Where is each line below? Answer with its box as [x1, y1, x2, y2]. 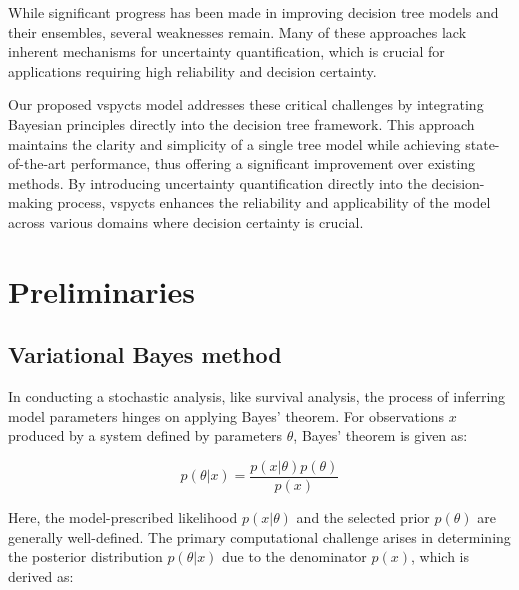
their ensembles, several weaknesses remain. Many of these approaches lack [8, 21, 467, 42]
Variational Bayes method [8, 339, 282, 370]
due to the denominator [222, 546, 367, 567]
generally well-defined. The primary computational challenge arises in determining [8, 526, 511, 547]
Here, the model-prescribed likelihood [8, 506, 238, 527]
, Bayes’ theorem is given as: [293, 425, 468, 446]
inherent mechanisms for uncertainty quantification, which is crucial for [8, 41, 445, 62]
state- [465, 133, 500, 154]
